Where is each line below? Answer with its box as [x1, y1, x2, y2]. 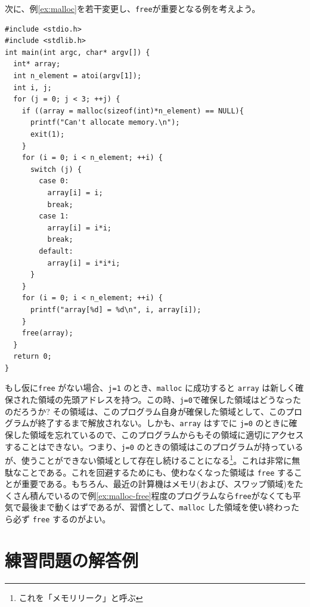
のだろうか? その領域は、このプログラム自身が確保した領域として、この [5, 405, 286, 417]
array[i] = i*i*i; [47, 258, 120, 267]
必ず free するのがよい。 [13, 513, 111, 525]
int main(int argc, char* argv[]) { [5, 48, 150, 57]
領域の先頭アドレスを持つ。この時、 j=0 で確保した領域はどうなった [38, 393, 301, 406]
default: [39, 247, 73, 255]
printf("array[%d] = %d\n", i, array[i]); [30, 305, 201, 314]
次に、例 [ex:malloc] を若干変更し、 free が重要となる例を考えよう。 [5, 2, 261, 14]
